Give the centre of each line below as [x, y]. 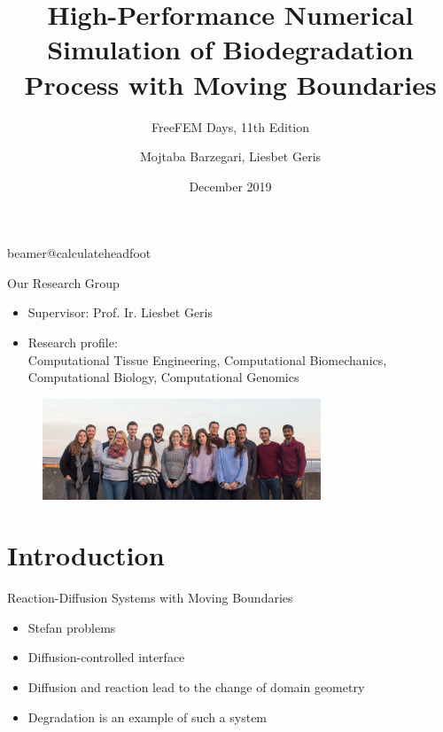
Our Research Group [63, 282]
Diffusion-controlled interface [106, 657]
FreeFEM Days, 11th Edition [230, 126]
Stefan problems [72, 627]
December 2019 [230, 186]
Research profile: [73, 343]
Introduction [86, 555]
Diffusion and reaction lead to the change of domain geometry [196, 687]
